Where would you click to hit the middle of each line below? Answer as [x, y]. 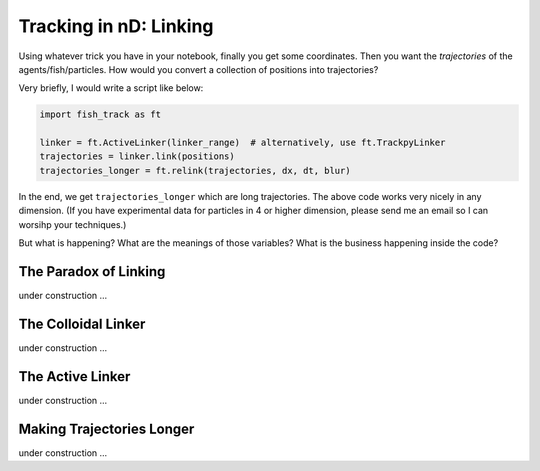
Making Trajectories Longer [106, 428]
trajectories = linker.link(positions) [137, 156]
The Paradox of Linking [92, 271]
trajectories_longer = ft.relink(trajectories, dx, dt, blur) [195, 170]
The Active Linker [74, 376]
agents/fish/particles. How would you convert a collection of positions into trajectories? [198, 69]
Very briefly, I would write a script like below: [111, 88]
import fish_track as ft [100, 114]
